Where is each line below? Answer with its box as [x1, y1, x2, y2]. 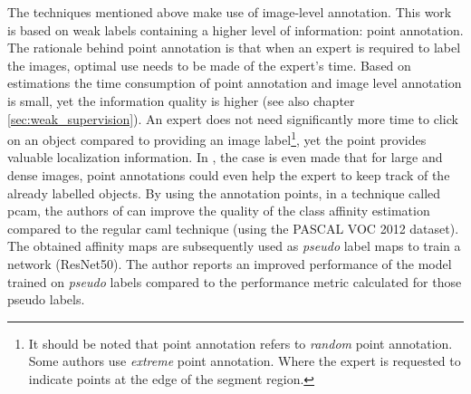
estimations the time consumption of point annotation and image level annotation [7, 73, 462, 92]
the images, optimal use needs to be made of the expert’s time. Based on [7, 55, 411, 74]
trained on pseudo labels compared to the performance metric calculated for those [7, 272, 462, 291]
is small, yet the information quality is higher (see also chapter [7, 91, 355, 110]
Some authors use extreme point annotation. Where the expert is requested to [28, 351, 461, 370]
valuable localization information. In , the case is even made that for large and [7, 148, 443, 167]
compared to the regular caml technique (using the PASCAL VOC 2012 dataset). [7, 218, 459, 237]
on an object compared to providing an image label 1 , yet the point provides [7, 128, 427, 149]
